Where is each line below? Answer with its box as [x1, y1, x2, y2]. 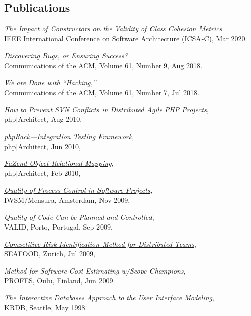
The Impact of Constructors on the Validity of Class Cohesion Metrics [4, 23, 222, 34]
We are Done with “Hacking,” [4, 77, 96, 87]
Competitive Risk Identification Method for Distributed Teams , [4, 238, 196, 249]
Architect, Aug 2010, [18, 114, 82, 124]
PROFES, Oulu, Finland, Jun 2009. [4, 275, 115, 286]
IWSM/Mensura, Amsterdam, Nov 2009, [4, 194, 130, 205]
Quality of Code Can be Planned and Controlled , [4, 211, 154, 222]
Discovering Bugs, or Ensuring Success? [4, 50, 128, 61]
